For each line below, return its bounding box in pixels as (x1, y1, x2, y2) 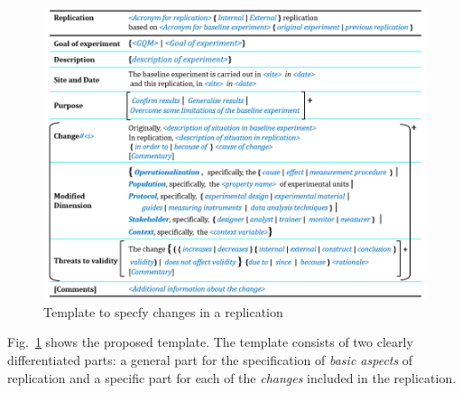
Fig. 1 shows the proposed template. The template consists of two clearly (7, 332, 413, 351)
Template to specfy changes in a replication (43, 302, 283, 321)
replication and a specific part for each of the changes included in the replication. (7, 368, 457, 387)
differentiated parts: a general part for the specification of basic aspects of (7, 350, 413, 369)
